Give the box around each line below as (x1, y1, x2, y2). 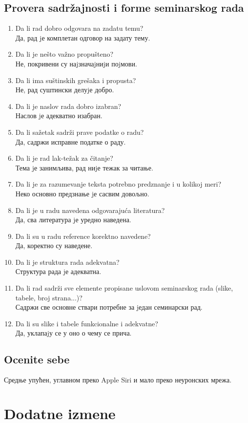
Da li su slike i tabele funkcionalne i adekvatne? (15, 318, 158, 328)
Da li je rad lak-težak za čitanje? (15, 153, 113, 163)
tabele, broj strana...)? (15, 292, 83, 302)
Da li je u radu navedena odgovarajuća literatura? (15, 205, 165, 215)
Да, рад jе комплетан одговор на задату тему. (15, 32, 150, 42)
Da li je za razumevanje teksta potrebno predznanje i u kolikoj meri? (15, 179, 221, 189)
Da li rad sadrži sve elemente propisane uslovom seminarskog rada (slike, (15, 283, 233, 293)
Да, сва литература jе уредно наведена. (15, 214, 131, 225)
